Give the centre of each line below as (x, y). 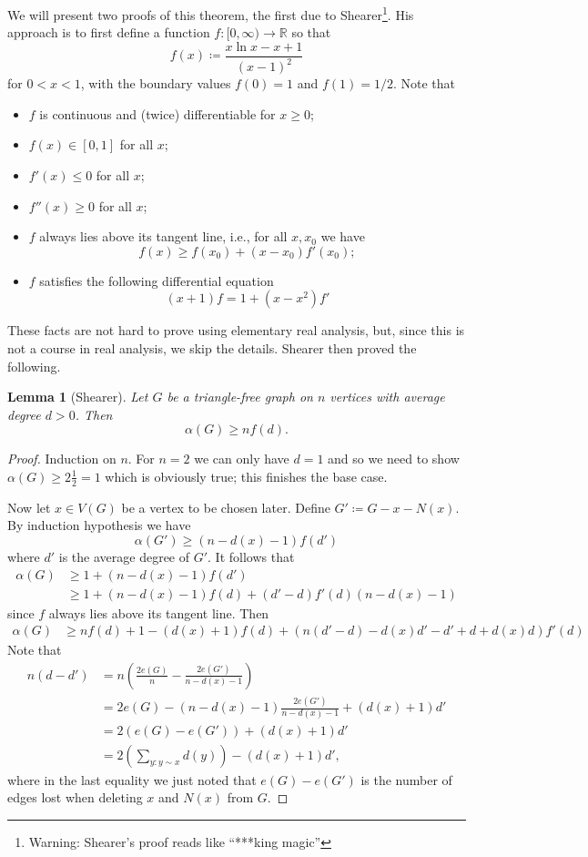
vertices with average (387, 397)
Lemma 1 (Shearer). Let (78, 397)
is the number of (406, 779)
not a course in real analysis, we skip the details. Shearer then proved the (212, 348)
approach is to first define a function (109, 32)
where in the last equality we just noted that (132, 779)
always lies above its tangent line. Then (159, 612)
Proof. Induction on (62, 459)
